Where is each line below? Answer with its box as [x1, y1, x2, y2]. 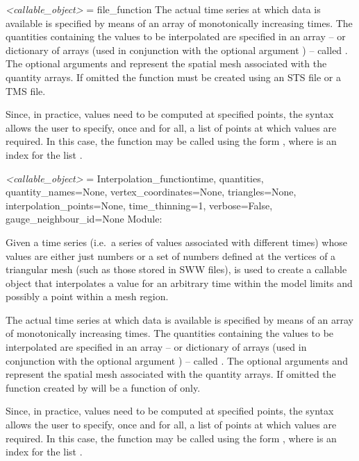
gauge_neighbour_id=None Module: [6, 211, 162, 226]
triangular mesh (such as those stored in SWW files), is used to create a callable [6, 262, 347, 277]
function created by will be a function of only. [6, 380, 201, 394]
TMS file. [6, 83, 46, 98]
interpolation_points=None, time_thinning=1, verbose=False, [6, 198, 273, 212]
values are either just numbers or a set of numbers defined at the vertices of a [6, 248, 336, 263]
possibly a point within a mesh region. [6, 289, 169, 304]
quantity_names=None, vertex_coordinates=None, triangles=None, [6, 184, 297, 199]
